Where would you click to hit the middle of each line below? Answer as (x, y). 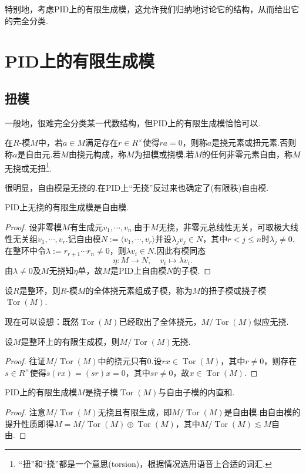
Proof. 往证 (25, 361)
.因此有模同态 (180, 251)
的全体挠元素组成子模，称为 (139, 290)
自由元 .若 (43, 154)
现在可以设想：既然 (42, 322)
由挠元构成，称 (97, 154)
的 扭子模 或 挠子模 (233, 290)
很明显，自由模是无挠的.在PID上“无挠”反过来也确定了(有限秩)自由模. (137, 187)
